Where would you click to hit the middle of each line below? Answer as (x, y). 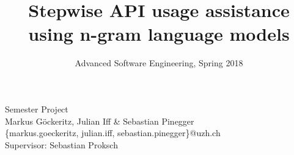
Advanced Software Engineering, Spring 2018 (159, 63)
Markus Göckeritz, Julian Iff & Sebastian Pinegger (100, 121)
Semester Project (37, 108)
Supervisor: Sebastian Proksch (61, 144)
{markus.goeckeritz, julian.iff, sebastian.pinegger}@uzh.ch (113, 133)
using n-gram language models (159, 34)
